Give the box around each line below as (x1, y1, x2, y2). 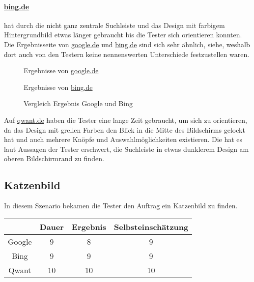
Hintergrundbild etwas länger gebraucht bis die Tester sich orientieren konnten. (4, 29, 242, 40)
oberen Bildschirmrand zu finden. (4, 153, 104, 164)
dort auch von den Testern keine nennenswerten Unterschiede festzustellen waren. (4, 49, 250, 59)
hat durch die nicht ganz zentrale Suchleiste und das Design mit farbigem (4, 20, 225, 30)
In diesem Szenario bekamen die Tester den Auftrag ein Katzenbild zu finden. (4, 200, 238, 211)
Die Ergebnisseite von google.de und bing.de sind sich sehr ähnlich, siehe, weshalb (4, 39, 250, 49)
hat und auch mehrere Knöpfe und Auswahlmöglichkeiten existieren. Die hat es (4, 134, 243, 144)
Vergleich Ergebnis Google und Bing (24, 98, 133, 109)
